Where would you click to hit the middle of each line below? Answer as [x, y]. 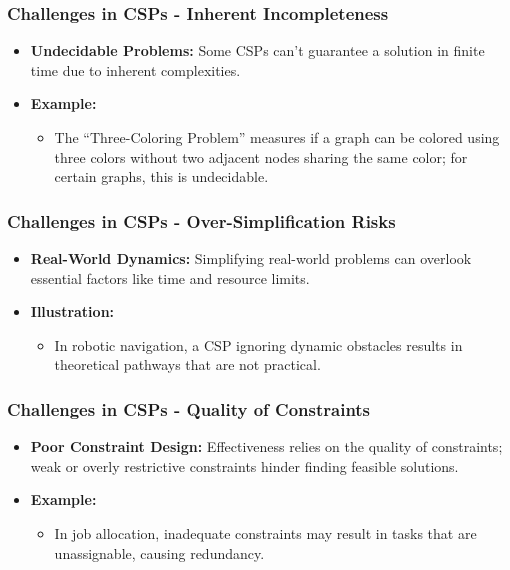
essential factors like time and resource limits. [170, 277]
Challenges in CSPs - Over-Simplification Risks [201, 220]
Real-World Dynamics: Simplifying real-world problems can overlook [251, 258]
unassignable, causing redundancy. [159, 552]
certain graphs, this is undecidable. [161, 176]
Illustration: [72, 311]
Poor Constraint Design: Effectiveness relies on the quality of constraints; [266, 446]
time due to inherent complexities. [135, 69]
